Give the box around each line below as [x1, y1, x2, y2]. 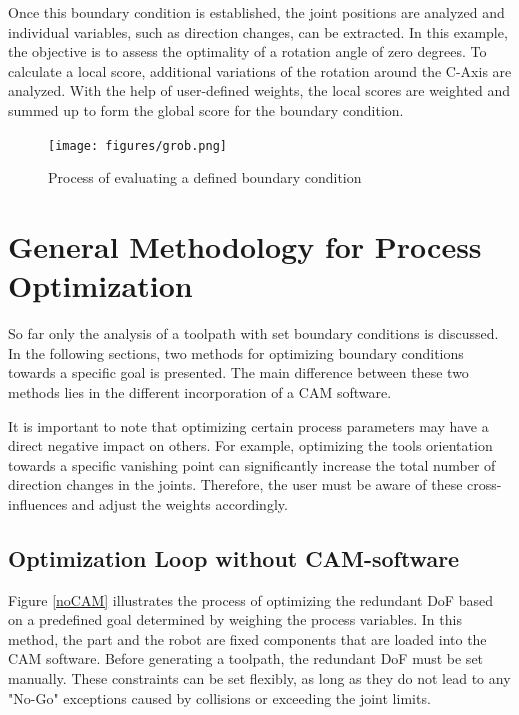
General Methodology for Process [8, 226, 482, 266]
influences [8, 493, 68, 514]
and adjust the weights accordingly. [71, 493, 288, 514]
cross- [467, 474, 502, 495]
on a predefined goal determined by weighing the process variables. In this [8, 609, 462, 630]
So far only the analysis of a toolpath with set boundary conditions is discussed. [8, 323, 499, 344]
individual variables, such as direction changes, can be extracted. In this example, [8, 21, 508, 42]
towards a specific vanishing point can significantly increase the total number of [8, 454, 496, 475]
